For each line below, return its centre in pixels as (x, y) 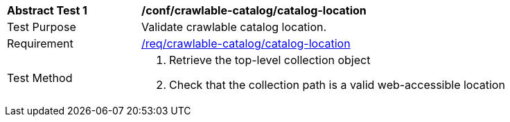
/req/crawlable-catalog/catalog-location (246, 43)
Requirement (40, 43)
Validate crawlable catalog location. (234, 27)
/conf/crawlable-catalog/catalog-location (254, 10)
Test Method (40, 78)
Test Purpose (42, 27)
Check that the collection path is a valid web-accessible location (337, 85)
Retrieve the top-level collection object (270, 60)
